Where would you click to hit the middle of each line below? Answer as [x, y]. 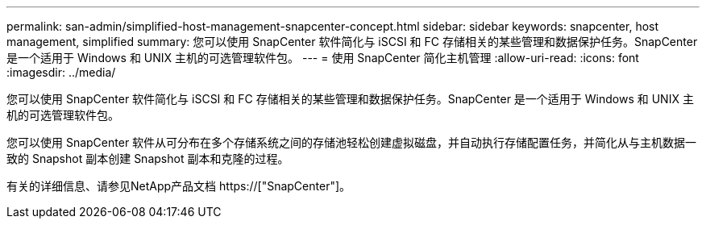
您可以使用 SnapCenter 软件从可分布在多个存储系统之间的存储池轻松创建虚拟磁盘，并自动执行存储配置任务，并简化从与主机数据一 [352, 142]
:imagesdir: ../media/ [61, 72]
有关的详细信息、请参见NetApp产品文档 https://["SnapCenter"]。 [179, 186]
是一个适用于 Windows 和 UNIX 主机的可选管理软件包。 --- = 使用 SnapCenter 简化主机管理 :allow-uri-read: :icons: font [323, 58]
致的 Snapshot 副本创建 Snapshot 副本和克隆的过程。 [148, 158]
